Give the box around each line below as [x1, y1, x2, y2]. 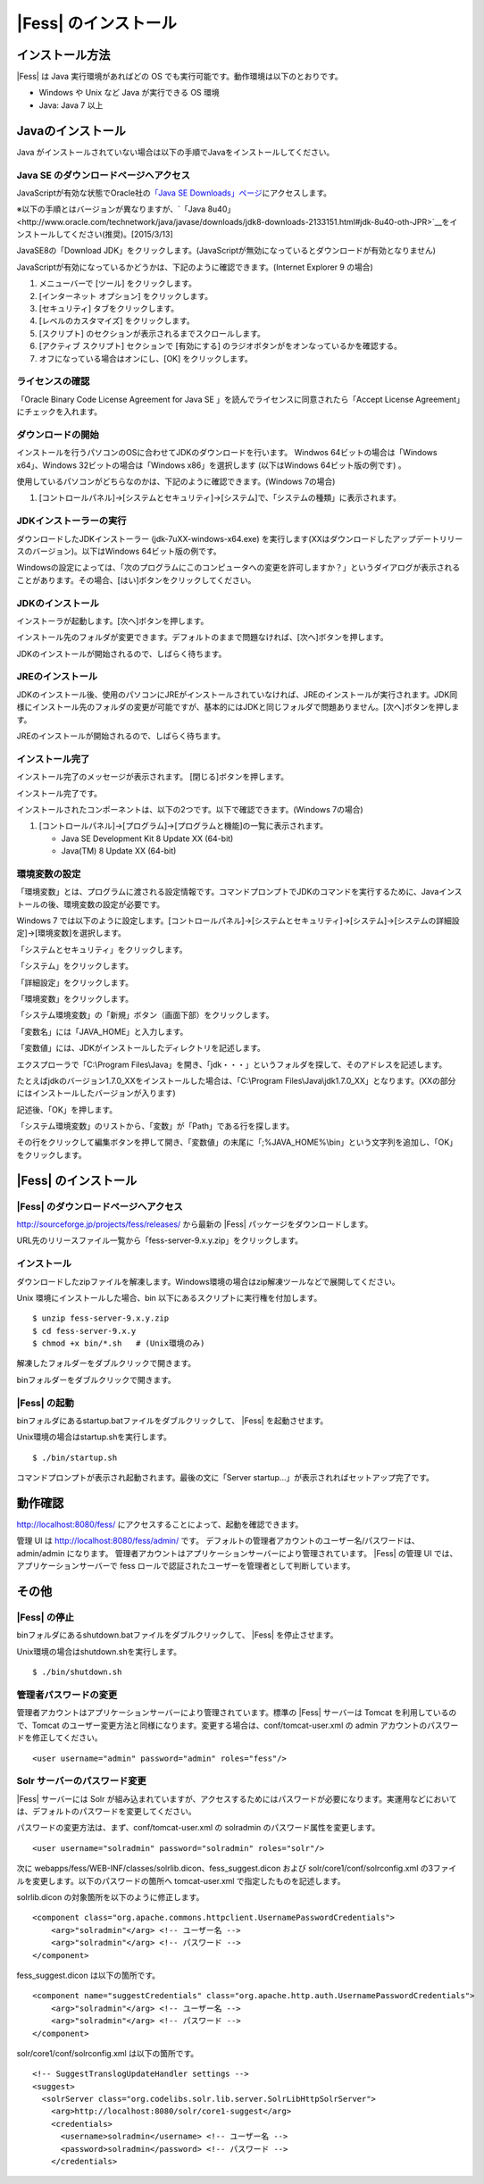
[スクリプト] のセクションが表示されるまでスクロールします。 [38, 328, 265, 338]
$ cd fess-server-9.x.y [32, 1326, 137, 1336]
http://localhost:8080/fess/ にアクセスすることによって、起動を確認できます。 [16, 1519, 304, 1530]
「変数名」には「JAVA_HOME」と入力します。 [16, 1026, 188, 1037]
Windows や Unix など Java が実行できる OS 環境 [38, 88, 221, 98]
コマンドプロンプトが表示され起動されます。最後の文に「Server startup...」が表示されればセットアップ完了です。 [16, 1472, 435, 1483]
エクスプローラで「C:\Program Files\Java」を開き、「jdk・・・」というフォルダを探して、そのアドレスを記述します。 [16, 1059, 447, 1070]
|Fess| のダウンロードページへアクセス [16, 1200, 183, 1213]
